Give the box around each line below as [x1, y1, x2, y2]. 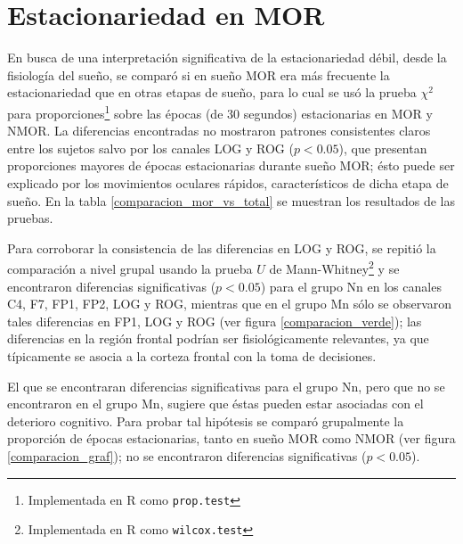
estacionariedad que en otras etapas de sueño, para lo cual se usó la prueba [7, 83, 417, 102]
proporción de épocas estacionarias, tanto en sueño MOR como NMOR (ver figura [7, 429, 456, 448]
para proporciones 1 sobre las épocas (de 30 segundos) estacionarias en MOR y [7, 101, 433, 122]
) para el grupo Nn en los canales [260, 276, 442, 295]
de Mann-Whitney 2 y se [269, 257, 400, 277]
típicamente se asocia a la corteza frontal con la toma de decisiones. [7, 346, 377, 365]
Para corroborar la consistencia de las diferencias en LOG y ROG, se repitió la [7, 238, 436, 257]
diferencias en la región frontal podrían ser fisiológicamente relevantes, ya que [7, 329, 429, 348]
